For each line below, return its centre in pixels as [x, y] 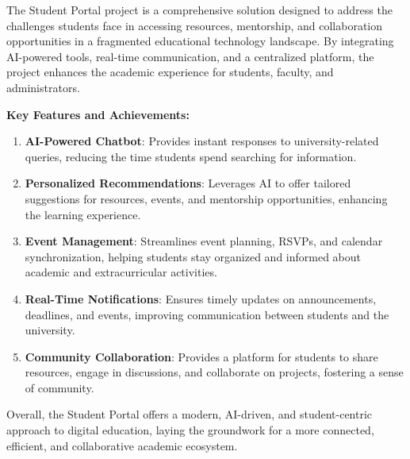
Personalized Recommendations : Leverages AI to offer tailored [188, 183]
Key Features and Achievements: [98, 114]
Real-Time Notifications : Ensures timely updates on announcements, [201, 298]
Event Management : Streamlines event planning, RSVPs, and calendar [204, 241]
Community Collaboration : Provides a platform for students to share [201, 356]
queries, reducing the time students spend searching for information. [191, 156]
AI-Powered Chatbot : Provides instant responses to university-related [202, 141]
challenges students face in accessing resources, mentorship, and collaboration [195, 25]
